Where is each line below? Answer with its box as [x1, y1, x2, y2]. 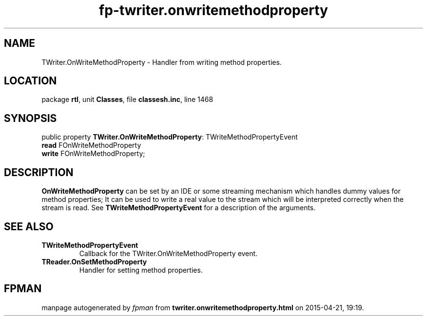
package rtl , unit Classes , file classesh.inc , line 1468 [41, 95, 213, 104]
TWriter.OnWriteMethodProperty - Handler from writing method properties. [41, 58, 282, 66]
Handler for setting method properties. [79, 265, 203, 274]
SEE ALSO [4, 220, 54, 233]
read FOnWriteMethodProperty [41, 141, 141, 150]
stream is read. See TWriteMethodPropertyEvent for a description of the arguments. [41, 203, 316, 212]
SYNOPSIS [4, 112, 57, 124]
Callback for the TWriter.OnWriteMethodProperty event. [79, 249, 258, 258]
